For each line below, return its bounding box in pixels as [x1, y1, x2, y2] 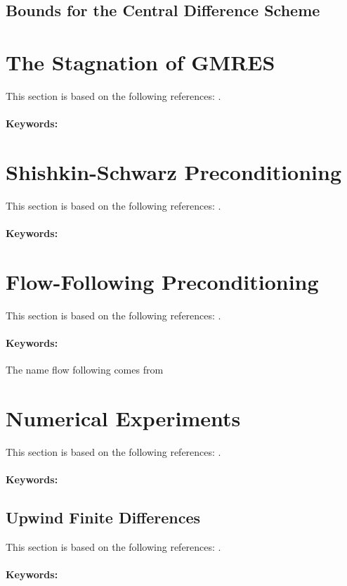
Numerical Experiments [6, 403, 241, 432]
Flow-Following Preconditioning [6, 267, 319, 295]
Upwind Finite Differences [6, 507, 201, 528]
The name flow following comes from [6, 362, 164, 377]
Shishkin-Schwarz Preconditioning [6, 157, 342, 186]
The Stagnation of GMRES [6, 47, 275, 76]
